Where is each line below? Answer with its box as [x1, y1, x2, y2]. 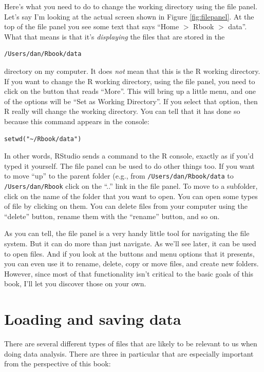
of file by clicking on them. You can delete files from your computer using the [4, 201, 248, 211]
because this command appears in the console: [4, 115, 149, 126]
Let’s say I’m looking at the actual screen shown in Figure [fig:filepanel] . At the [4, 11, 254, 22]
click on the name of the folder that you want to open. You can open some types [4, 190, 258, 201]
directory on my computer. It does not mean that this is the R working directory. [4, 65, 260, 76]
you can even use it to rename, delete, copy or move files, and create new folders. [4, 258, 259, 269]
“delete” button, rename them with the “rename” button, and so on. [4, 210, 220, 221]
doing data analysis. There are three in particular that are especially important [4, 348, 254, 359]
